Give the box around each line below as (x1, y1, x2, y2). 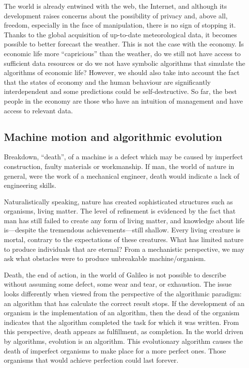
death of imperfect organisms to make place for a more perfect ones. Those (4, 345, 226, 355)
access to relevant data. (4, 105, 73, 115)
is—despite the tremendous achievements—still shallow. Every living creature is (4, 225, 241, 235)
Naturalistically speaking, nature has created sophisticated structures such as (4, 196, 233, 206)
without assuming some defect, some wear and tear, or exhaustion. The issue (4, 279, 232, 289)
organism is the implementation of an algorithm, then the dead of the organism (4, 307, 240, 318)
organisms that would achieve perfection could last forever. (4, 355, 179, 365)
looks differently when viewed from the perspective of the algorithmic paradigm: (4, 289, 242, 299)
